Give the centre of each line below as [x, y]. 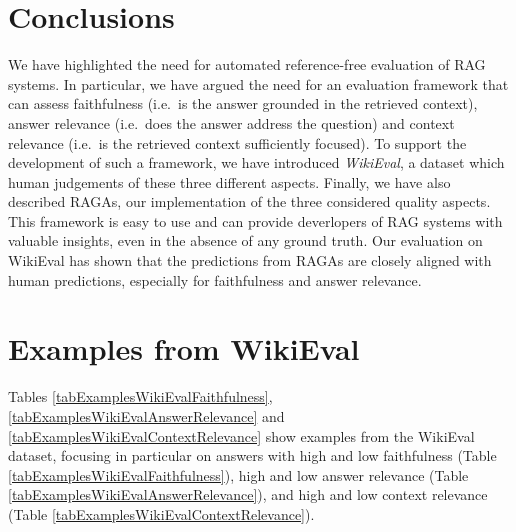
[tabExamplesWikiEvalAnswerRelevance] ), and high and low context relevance [248, 494]
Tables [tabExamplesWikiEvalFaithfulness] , [140, 396]
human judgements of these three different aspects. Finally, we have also [229, 181]
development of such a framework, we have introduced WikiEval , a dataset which [256, 162]
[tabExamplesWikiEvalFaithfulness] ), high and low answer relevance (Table [238, 474]
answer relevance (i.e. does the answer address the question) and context [231, 122]
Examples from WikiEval [184, 348]
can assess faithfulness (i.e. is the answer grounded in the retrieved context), [243, 103]
